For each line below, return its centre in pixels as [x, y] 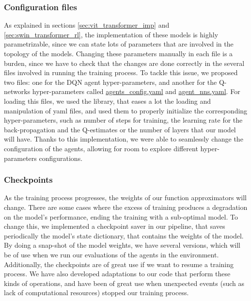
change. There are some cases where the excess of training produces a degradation [126, 207]
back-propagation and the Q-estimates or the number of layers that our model [120, 129]
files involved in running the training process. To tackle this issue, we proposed [121, 72]
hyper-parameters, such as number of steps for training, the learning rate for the [123, 120]
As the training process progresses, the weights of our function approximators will [125, 198]
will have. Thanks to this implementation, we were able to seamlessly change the [124, 139]
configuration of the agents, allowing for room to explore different [101, 148]
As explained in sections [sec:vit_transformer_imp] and [87, 25]
